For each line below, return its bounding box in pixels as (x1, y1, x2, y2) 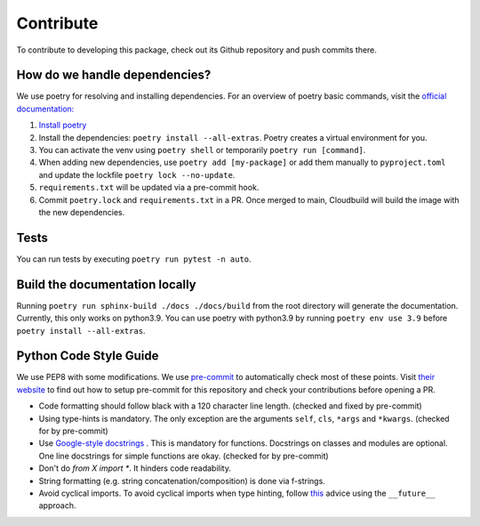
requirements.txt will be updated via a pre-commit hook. (38, 182, 260, 193)
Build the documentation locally (16, 277, 197, 292)
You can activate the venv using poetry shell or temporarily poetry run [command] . (38, 145, 366, 156)
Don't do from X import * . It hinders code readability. (38, 463, 231, 473)
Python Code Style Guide (16, 348, 159, 364)
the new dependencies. (38, 206, 125, 217)
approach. (38, 500, 76, 511)
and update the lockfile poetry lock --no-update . (38, 169, 236, 180)
